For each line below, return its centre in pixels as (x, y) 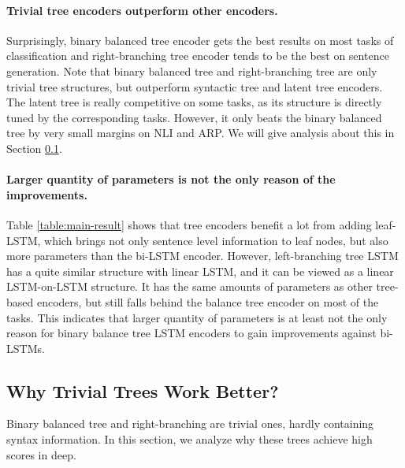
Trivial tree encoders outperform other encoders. (142, 10)
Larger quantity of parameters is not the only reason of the (171, 179)
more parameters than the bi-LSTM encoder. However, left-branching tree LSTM (202, 256)
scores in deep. (41, 454)
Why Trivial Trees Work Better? (143, 390)
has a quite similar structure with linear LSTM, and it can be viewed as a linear (200, 271)
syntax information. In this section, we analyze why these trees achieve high (189, 439)
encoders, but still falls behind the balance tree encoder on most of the (208, 301)
